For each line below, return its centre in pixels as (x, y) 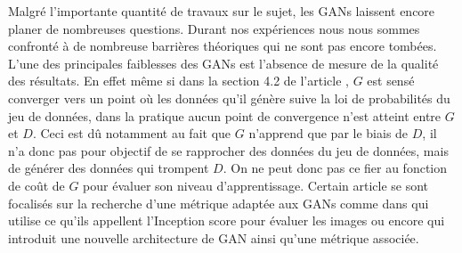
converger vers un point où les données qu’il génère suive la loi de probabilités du (229, 98)
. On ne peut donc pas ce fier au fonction (335, 168)
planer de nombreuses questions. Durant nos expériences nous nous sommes (214, 28)
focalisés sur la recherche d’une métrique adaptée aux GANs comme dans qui (219, 203)
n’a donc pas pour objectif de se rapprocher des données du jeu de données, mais (228, 150)
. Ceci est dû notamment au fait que (132, 133)
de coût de (36, 185)
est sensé (391, 81)
